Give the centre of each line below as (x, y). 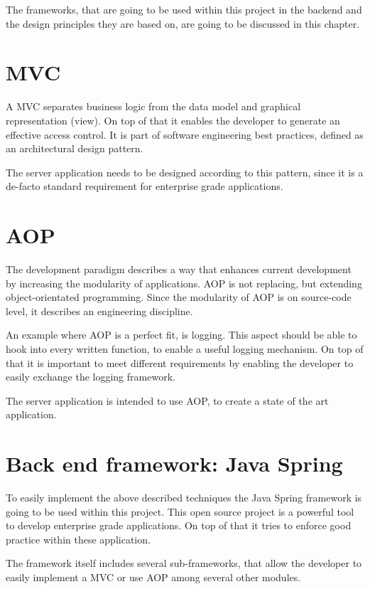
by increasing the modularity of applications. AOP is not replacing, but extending (184, 283)
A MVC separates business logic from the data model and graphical (153, 106)
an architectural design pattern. (75, 148)
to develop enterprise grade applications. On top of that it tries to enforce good (179, 525)
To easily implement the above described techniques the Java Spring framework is (184, 498)
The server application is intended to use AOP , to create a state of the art (167, 400)
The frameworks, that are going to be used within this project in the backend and (184, 9)
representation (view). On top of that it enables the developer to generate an (173, 120)
